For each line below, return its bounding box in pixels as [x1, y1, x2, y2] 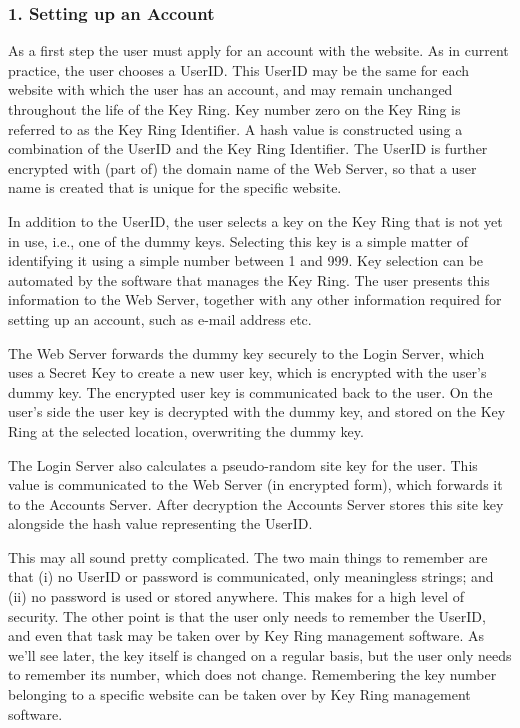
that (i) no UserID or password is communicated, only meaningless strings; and [8, 566, 494, 587]
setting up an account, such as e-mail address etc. [8, 308, 312, 329]
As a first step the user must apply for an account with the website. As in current [8, 40, 509, 61]
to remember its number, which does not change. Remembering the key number [8, 664, 497, 685]
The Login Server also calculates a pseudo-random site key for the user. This [8, 454, 478, 475]
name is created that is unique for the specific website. [8, 177, 342, 198]
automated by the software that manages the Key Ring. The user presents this [8, 269, 490, 290]
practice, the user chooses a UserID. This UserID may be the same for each [8, 59, 470, 80]
